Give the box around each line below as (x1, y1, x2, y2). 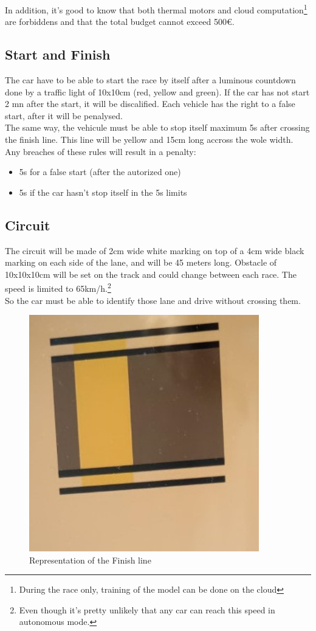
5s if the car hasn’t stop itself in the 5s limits (19, 185, 187, 198)
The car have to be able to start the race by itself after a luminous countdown (5, 74, 296, 86)
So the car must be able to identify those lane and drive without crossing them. (5, 294, 301, 306)
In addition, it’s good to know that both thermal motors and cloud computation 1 (5, 2, 307, 16)
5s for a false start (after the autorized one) (19, 165, 181, 178)
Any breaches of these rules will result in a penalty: (5, 145, 196, 157)
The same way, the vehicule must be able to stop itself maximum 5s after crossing (5, 121, 310, 134)
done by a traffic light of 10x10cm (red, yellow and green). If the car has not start (5, 85, 310, 98)
